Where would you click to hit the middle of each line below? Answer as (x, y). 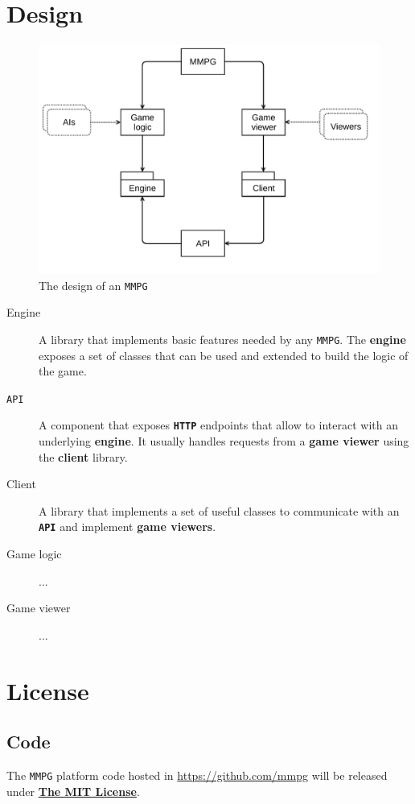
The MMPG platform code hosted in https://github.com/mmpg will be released (197, 775)
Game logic (34, 554)
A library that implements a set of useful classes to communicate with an (219, 510)
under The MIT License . (73, 791)
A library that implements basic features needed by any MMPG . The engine (222, 339)
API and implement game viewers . (127, 526)
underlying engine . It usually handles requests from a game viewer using (224, 441)
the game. (63, 371)
